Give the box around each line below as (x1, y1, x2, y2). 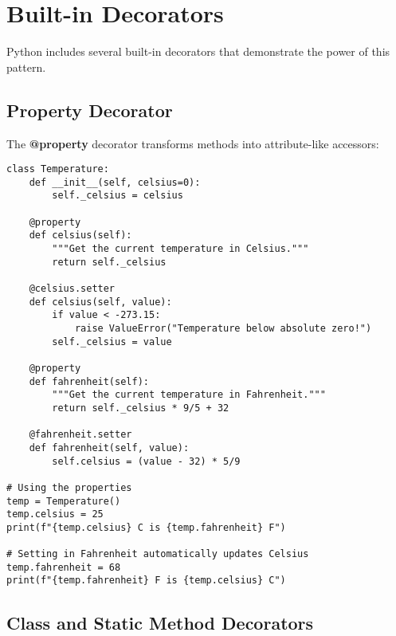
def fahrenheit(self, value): (29, 442, 190, 453)
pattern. (6, 58, 46, 75)
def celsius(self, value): (29, 296, 172, 308)
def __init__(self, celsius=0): (29, 176, 201, 188)
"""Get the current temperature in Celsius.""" (52, 243, 309, 255)
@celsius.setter (29, 283, 116, 295)
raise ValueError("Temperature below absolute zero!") (74, 322, 372, 334)
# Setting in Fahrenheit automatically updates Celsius (6, 548, 309, 560)
